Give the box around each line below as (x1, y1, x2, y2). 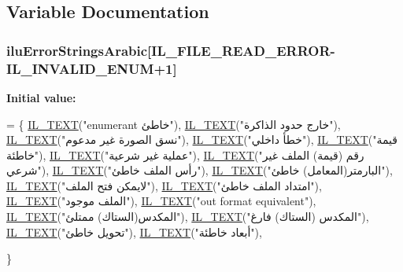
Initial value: (6, 89, 76, 105)
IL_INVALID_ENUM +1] (6, 58, 177, 78)
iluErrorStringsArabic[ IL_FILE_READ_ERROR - (6, 40, 335, 60)
